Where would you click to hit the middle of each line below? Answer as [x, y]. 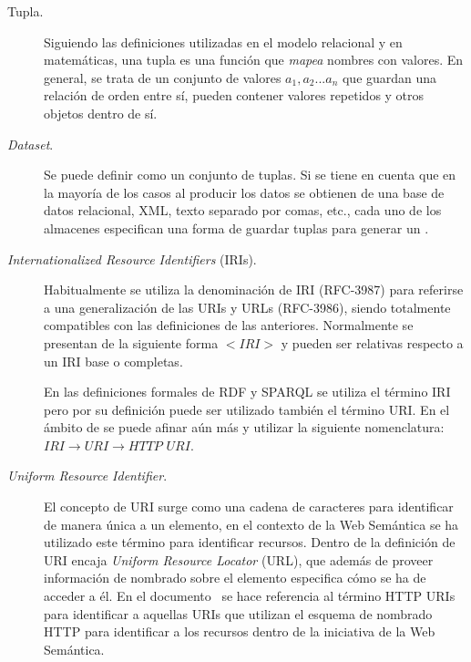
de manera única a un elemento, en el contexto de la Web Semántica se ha [251, 524]
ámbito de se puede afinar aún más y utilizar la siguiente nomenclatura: [244, 427]
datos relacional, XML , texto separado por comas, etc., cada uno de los [243, 210]
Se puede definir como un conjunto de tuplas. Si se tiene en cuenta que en [250, 175]
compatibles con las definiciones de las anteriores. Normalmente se [229, 325]
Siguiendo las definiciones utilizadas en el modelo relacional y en [223, 41]
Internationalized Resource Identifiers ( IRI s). [132, 259]
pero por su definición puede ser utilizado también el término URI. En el [247, 409]
